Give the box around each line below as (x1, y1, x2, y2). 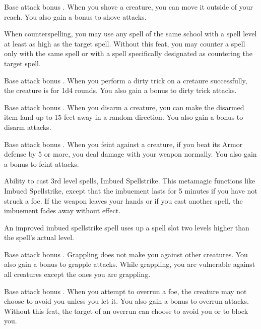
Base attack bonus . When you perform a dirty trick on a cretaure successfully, (4, 75, 247, 85)
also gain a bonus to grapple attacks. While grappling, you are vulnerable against (4, 259, 255, 269)
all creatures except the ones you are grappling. (4, 269, 151, 279)
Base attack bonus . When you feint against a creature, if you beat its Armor (4, 138, 243, 149)
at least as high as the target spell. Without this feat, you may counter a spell (4, 38, 245, 49)
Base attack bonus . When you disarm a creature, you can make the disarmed (4, 102, 244, 112)
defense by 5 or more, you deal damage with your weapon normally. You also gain (4, 149, 257, 159)
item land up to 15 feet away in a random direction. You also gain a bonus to (4, 112, 243, 122)
